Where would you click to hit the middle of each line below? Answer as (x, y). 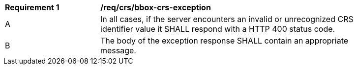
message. (118, 50)
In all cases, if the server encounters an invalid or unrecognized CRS (227, 19)
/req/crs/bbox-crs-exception (156, 7)
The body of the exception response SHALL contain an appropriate (224, 41)
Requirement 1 (32, 7)
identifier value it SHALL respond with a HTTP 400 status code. (218, 29)
